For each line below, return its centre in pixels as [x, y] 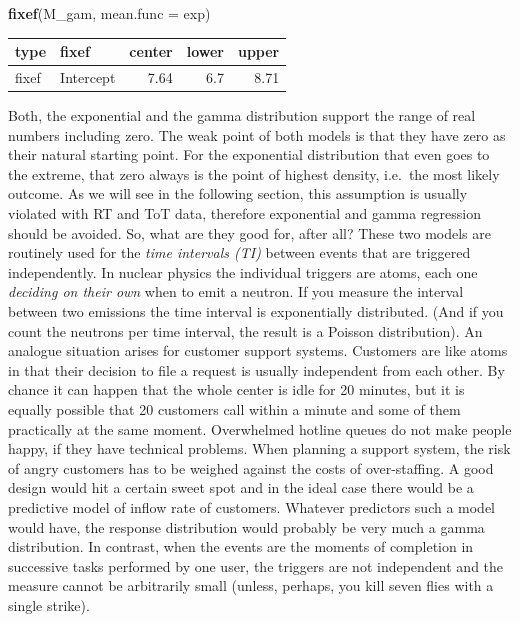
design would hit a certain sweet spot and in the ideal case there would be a [241, 487]
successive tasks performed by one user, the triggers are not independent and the [256, 565]
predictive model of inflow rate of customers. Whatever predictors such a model [252, 506]
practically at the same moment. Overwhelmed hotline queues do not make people [260, 428]
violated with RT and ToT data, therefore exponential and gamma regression [245, 213]
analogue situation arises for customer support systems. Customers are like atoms [258, 350]
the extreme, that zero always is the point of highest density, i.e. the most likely [254, 173]
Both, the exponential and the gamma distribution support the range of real [242, 115]
